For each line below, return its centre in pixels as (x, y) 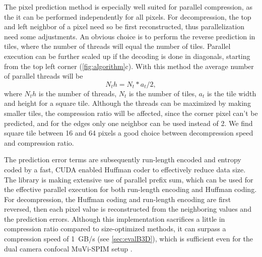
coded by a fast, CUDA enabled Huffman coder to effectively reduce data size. (125, 169)
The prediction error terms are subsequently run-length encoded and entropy (123, 159)
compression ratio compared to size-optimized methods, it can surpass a (115, 229)
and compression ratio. (39, 142)
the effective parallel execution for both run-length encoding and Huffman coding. (130, 189)
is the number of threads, (78, 93)
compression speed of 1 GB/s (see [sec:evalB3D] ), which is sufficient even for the (129, 239)
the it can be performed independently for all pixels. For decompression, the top (128, 16)
